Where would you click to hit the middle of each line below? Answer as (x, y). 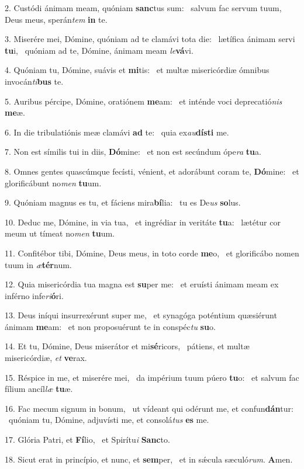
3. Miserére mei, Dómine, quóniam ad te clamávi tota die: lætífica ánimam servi (150, 39)
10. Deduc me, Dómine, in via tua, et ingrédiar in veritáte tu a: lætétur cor (143, 222)
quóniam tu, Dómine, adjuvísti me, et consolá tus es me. (109, 420)
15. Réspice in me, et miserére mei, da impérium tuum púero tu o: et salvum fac (152, 377)
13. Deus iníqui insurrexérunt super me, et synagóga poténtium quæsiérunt (141, 315)
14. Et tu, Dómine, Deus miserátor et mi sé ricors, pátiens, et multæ (127, 346)
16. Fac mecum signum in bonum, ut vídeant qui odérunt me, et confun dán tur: (149, 408)
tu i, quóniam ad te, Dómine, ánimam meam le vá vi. (99, 50)
